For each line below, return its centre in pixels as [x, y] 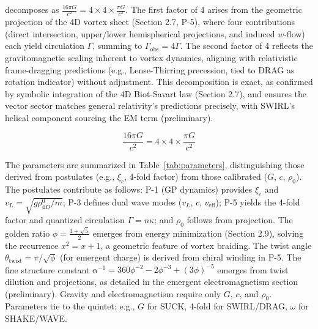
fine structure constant [47, 269]
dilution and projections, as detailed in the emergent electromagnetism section [152, 282]
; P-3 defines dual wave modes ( [122, 201]
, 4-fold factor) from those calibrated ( [195, 176]
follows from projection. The [240, 220]
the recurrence [32, 245]
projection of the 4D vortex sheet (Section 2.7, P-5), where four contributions [150, 22]
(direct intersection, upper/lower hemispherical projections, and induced [140, 33]
